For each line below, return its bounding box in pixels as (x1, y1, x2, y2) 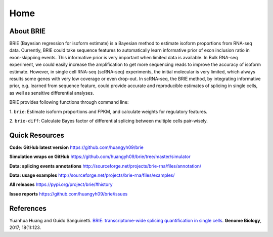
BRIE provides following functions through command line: (9, 99, 129, 105)
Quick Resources (9, 131, 65, 139)
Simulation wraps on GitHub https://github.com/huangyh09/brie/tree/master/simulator (9, 153, 191, 160)
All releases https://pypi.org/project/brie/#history (9, 181, 113, 187)
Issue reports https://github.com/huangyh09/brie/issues (9, 190, 128, 197)
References (9, 204, 47, 213)
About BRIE (9, 27, 45, 35)
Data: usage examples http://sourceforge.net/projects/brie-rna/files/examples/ (9, 172, 175, 178)
